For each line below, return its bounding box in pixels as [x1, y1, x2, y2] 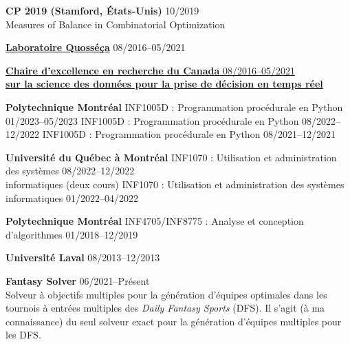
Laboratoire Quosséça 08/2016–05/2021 [6, 40, 186, 54]
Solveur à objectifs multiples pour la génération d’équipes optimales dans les [6, 287, 327, 301]
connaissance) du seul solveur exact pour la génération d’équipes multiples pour [6, 314, 342, 328]
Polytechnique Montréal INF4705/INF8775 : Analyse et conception [6, 214, 304, 228]
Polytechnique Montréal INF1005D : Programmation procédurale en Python [6, 99, 343, 114]
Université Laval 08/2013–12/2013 [6, 250, 160, 265]
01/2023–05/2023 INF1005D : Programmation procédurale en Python [6, 113, 299, 128]
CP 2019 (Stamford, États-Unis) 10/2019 [6, 3, 199, 17]
